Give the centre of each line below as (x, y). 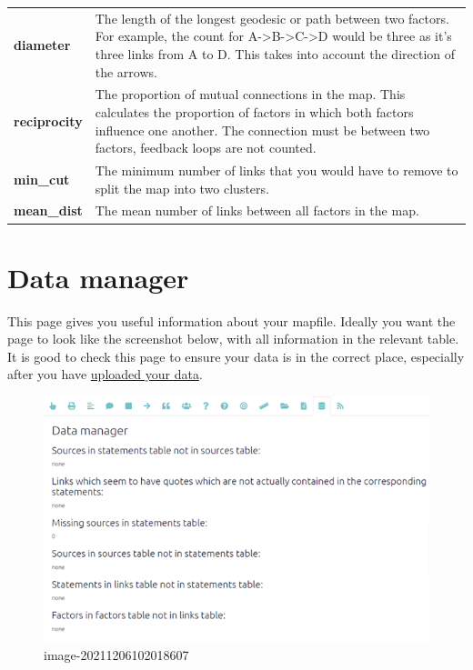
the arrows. (126, 71)
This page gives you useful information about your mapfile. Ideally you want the (231, 320)
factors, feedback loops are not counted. (206, 148)
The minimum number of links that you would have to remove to (277, 170)
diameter (42, 45)
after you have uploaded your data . (105, 374)
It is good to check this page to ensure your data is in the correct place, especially (236, 356)
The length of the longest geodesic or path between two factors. (272, 18)
